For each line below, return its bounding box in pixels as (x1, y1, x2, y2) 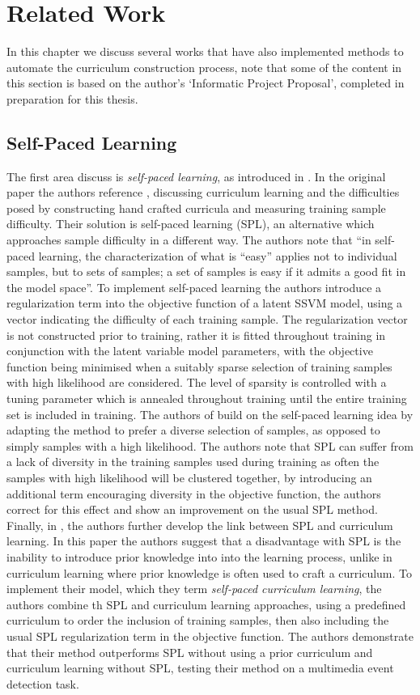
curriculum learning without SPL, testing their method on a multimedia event (6, 659, 394, 676)
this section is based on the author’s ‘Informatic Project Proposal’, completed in (6, 74, 405, 91)
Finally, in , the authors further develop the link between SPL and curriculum (6, 516, 393, 533)
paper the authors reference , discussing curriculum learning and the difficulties (6, 184, 400, 201)
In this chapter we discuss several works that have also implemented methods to (6, 43, 404, 60)
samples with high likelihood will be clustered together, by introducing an (6, 468, 372, 485)
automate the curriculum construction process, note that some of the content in (6, 58, 402, 75)
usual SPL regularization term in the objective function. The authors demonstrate (6, 627, 414, 644)
